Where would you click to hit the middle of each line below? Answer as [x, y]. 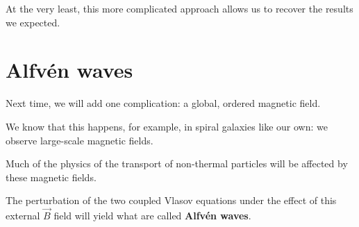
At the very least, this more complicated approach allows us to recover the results [179, 8]
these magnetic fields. [51, 177]
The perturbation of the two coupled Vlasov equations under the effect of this [171, 200]
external [23, 216]
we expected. [33, 22]
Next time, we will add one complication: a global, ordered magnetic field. [163, 103]
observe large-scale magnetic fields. [80, 140]
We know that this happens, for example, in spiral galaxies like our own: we [167, 126]
